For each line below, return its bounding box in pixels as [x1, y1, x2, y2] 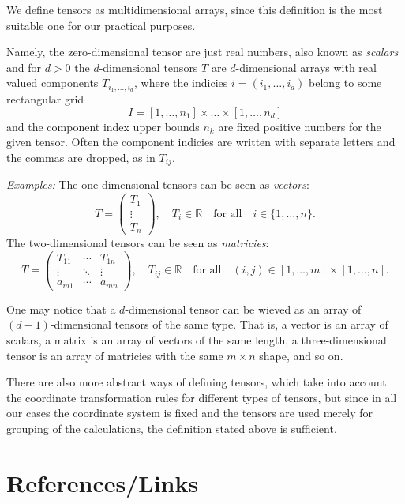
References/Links [6, 466, 199, 498]
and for [6, 58, 42, 75]
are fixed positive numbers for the [218, 118, 381, 134]
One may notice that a [6, 300, 116, 317]
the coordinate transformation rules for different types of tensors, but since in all [6, 389, 397, 405]
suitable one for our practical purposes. [6, 17, 196, 33]
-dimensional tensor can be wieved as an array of [125, 300, 362, 317]
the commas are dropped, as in [6, 149, 156, 166]
